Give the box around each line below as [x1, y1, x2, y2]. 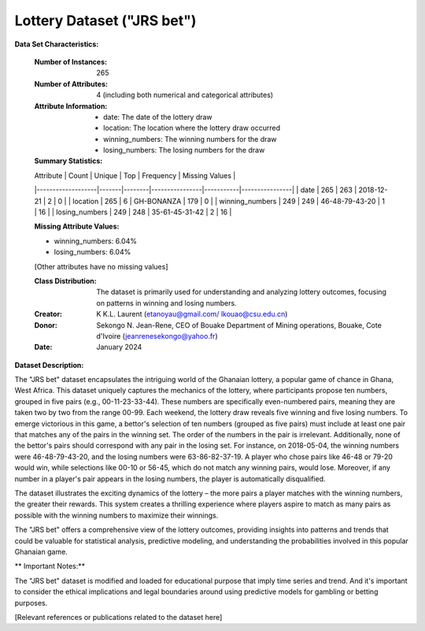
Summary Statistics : [34, 156, 103, 165]
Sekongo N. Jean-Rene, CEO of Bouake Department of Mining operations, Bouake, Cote [96, 320, 382, 330]
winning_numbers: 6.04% [54, 236, 138, 246]
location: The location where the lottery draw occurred [103, 123, 281, 133]
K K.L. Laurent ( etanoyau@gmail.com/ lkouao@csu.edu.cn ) [96, 310, 288, 319]
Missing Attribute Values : [34, 221, 120, 232]
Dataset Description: [14, 360, 84, 369]
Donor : [34, 320, 58, 330]
